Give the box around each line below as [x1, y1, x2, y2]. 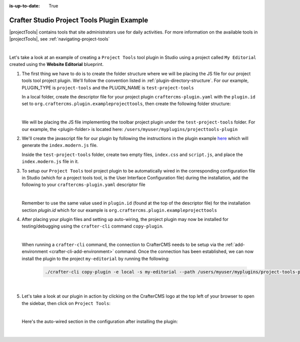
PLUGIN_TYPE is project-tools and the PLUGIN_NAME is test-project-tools [21, 84, 194, 90]
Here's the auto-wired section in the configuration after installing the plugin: [21, 318, 178, 324]
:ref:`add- [225, 241, 245, 247]
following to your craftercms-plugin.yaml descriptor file [21, 181, 146, 187]
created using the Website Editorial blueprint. [9, 61, 104, 67]
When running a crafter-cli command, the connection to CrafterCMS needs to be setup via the [21, 241, 224, 247]
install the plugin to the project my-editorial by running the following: [21, 255, 169, 261]
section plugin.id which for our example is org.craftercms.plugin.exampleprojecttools [21, 207, 217, 213]
